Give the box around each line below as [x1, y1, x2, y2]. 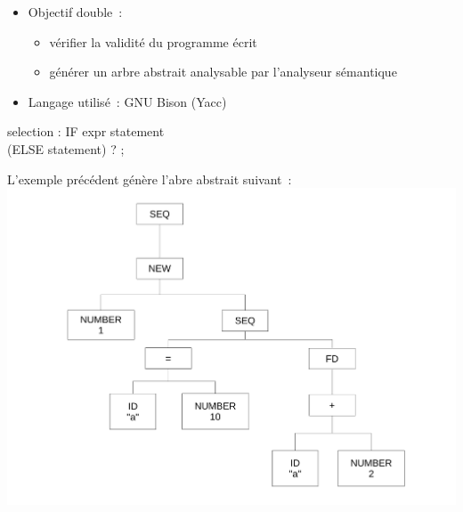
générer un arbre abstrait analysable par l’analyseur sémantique [49, 62, 397, 81]
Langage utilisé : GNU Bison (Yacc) [28, 92, 227, 110]
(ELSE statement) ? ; [7, 139, 125, 158]
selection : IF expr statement [7, 122, 165, 141]
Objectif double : [28, 3, 123, 20]
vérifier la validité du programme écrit [49, 32, 257, 51]
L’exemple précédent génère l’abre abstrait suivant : [7, 169, 292, 188]
